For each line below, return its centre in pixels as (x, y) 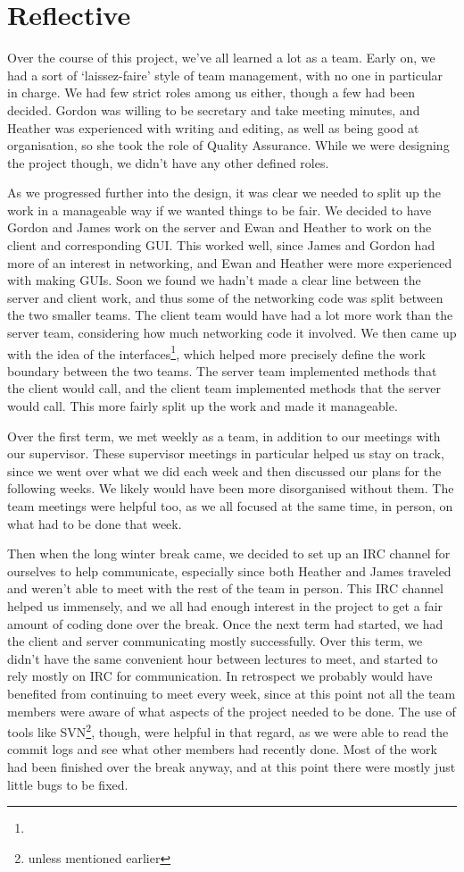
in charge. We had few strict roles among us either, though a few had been (211, 92)
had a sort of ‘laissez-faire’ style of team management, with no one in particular (225, 75)
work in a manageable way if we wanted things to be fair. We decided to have (220, 210)
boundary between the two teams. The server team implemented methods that (222, 370)
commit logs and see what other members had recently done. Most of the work (222, 749)
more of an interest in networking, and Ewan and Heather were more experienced (230, 262)
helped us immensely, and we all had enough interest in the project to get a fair (225, 606)
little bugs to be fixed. (68, 784)
